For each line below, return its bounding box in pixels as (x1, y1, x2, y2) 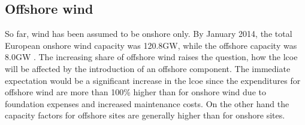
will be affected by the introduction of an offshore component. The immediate (5, 62, 291, 74)
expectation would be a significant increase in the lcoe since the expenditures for (5, 74, 301, 86)
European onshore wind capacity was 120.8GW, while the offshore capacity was (5, 39, 297, 51)
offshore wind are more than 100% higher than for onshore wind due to (5, 86, 266, 98)
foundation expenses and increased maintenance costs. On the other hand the (5, 97, 289, 110)
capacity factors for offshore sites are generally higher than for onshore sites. (5, 109, 285, 121)
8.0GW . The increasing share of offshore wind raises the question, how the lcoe (5, 51, 298, 63)
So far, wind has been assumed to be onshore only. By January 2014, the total (5, 27, 292, 40)
